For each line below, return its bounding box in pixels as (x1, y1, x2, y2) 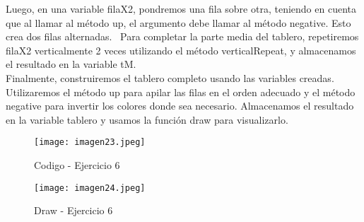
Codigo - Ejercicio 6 (34, 158, 120, 172)
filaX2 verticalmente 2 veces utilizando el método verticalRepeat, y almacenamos (6, 42, 356, 57)
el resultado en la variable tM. (6, 57, 136, 71)
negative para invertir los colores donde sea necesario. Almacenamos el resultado (6, 98, 354, 113)
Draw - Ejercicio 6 (34, 203, 113, 218)
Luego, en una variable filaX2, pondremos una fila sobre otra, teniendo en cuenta (6, 1, 356, 16)
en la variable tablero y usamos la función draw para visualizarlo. (6, 112, 288, 127)
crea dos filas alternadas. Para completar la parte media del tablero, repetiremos (6, 29, 359, 44)
